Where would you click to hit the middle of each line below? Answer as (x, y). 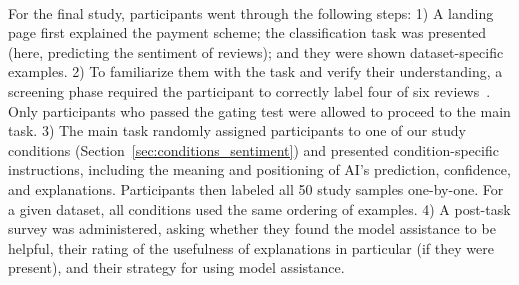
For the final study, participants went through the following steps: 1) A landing (251, 12)
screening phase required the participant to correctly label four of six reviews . (249, 90)
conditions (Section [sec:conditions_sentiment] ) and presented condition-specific (253, 149)
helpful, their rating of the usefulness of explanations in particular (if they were (251, 247)
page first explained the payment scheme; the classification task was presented (247, 32)
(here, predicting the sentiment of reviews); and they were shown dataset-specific (256, 51)
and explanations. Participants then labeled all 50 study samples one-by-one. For (256, 188)
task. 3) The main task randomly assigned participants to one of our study (237, 130)
